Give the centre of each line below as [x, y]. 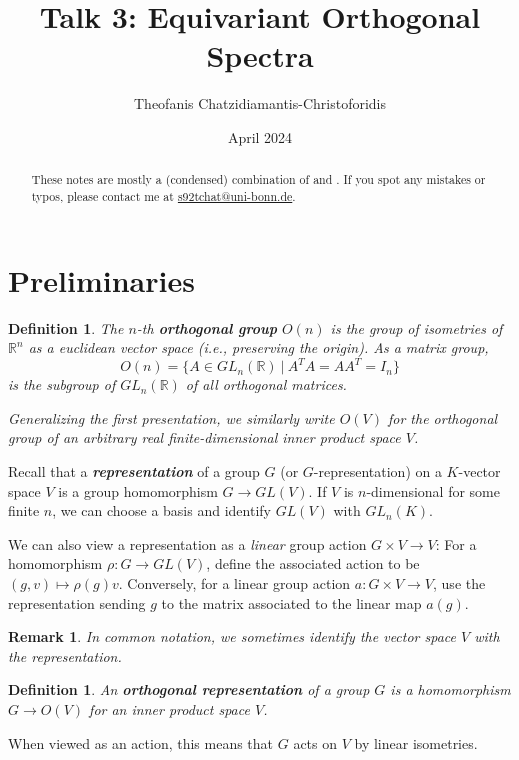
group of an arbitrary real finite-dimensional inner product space [204, 437]
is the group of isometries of [416, 327]
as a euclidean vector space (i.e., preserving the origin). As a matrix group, [258, 347]
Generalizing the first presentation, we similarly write [171, 417]
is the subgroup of [62, 384]
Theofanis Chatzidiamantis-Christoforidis [260, 103]
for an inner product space [169, 708]
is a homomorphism [450, 689]
